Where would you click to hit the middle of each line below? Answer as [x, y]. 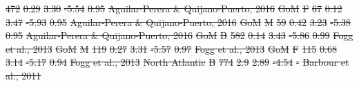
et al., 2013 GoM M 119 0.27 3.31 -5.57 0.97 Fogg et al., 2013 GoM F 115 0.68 [171, 48]
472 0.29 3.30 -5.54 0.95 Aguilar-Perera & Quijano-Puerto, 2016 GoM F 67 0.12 [174, 8]
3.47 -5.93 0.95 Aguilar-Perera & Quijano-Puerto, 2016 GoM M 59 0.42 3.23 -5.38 [178, 22]
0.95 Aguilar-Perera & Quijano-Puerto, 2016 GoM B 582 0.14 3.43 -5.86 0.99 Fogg [179, 35]
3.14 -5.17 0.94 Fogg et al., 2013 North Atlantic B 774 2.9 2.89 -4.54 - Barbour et [177, 62]
